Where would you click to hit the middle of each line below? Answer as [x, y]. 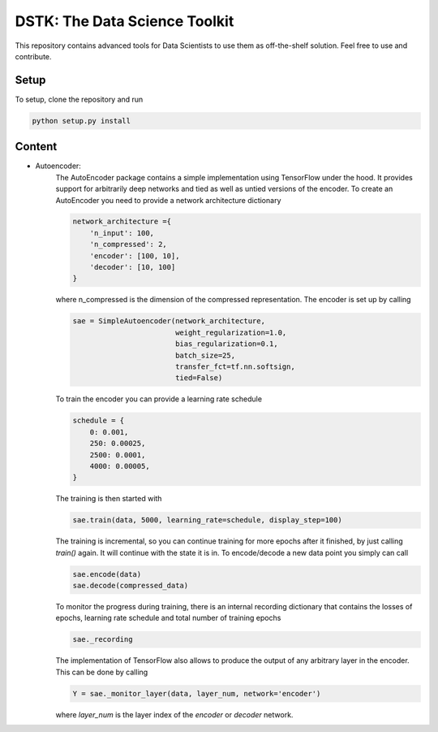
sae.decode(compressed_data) [131, 585]
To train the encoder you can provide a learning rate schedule [159, 399]
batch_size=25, [205, 355]
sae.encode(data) [107, 574]
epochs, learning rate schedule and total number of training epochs [168, 618]
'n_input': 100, [122, 233]
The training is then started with [109, 499]
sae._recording [103, 639]
